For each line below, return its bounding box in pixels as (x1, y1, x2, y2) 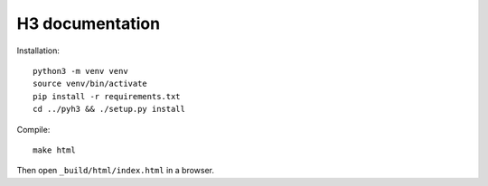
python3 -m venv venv (33, 66, 128, 76)
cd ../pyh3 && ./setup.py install (33, 104, 185, 115)
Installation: (16, 45, 61, 56)
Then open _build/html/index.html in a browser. (16, 165, 214, 176)
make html (33, 144, 76, 155)
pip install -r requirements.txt (33, 91, 181, 101)
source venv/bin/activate (33, 79, 148, 89)
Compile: (16, 124, 51, 135)
